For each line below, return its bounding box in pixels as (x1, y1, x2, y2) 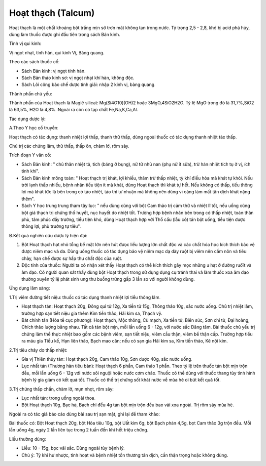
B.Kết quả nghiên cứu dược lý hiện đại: (9, 232, 88, 238)
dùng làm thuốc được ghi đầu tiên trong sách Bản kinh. (9, 31, 120, 37)
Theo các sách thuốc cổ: (9, 59, 60, 65)
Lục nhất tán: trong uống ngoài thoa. (21, 395, 96, 401)
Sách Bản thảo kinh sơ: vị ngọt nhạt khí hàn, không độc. (21, 75, 135, 81)
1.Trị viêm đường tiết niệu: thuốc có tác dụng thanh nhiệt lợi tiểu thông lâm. (9, 294, 161, 300)
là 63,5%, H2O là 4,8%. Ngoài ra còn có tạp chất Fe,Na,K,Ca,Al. (9, 107, 138, 113)
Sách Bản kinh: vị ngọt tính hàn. (21, 68, 86, 74)
